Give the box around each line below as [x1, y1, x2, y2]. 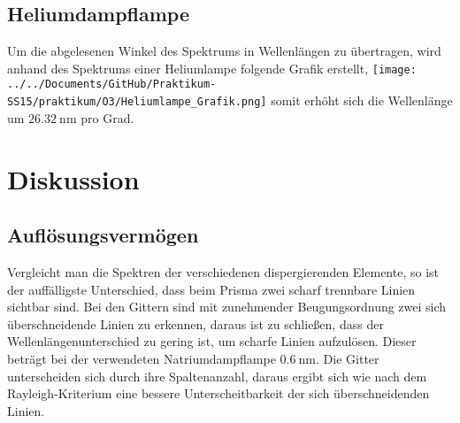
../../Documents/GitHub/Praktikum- [7, 78, 217, 91]
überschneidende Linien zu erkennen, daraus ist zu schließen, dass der [7, 314, 384, 333]
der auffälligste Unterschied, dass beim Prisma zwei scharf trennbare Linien [7, 280, 416, 298]
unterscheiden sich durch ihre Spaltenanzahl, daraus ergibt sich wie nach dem [7, 366, 427, 385]
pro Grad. [80, 108, 134, 127]
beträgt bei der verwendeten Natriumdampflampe [7, 349, 276, 367]
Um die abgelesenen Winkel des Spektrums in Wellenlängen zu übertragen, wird [7, 42, 441, 60]
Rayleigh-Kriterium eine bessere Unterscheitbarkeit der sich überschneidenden [7, 384, 430, 403]
